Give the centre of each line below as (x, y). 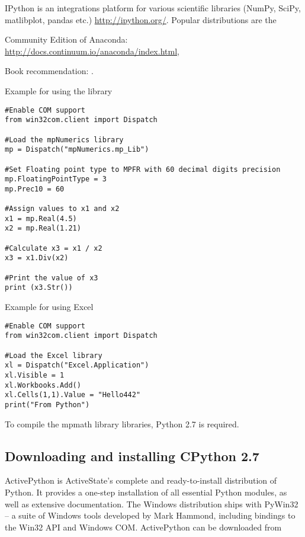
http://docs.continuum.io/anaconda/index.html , (92, 51)
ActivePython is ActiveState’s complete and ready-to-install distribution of (141, 480)
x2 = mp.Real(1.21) (43, 228)
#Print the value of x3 (52, 278)
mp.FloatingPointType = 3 (56, 179)
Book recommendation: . (49, 71)
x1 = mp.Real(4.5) (41, 218)
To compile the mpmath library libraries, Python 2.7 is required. (122, 423)
